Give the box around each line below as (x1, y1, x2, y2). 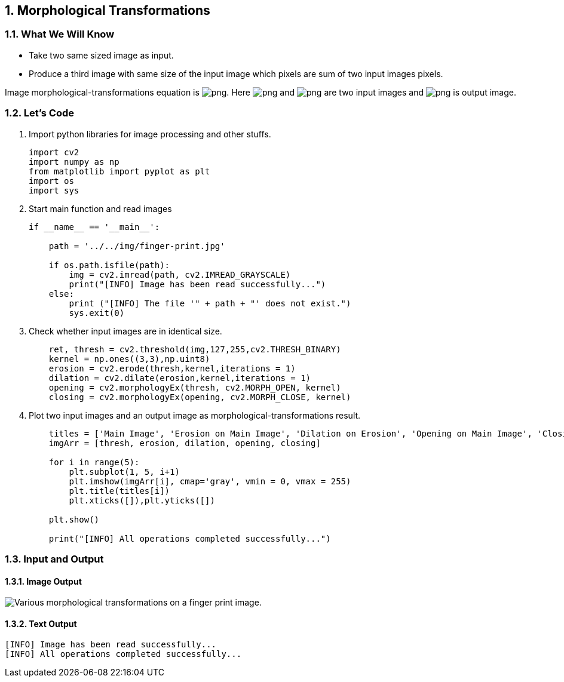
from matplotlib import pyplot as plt (29, 166, 210, 176)
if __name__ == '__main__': (29, 222, 160, 232)
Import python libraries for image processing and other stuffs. (29, 128, 271, 139)
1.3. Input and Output (5, 552, 104, 565)
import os (29, 176, 74, 186)
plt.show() (48, 514, 100, 524)
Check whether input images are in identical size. (29, 325, 222, 336)
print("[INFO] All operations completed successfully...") (48, 533, 331, 543)
